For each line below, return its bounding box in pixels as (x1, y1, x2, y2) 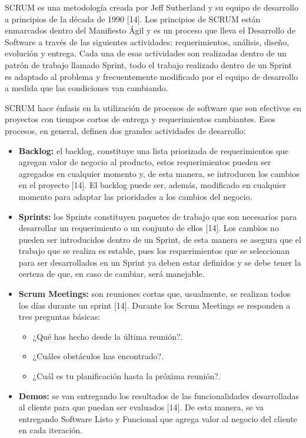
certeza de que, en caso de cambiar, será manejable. (18, 268, 205, 280)
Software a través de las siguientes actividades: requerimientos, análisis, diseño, (5, 35, 290, 48)
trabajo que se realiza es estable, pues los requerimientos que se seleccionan (18, 245, 290, 257)
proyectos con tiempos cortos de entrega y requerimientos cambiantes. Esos (5, 113, 275, 125)
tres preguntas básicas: (18, 310, 101, 323)
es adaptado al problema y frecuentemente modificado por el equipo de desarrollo (5, 70, 298, 82)
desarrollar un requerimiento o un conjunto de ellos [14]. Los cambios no (18, 222, 279, 234)
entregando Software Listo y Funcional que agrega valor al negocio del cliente (18, 412, 297, 424)
